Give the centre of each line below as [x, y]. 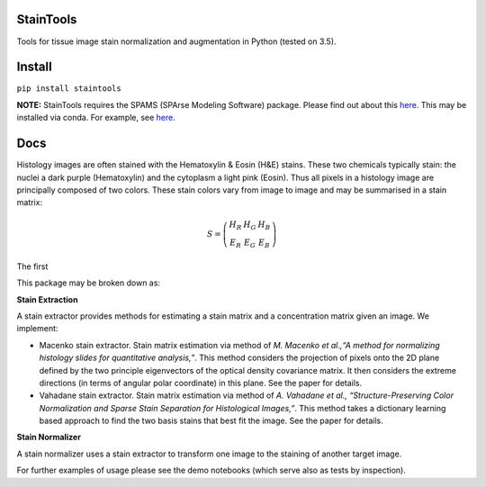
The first [32, 266]
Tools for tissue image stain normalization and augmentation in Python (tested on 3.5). [176, 41]
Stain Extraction [47, 299]
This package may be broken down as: [89, 283]
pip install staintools [69, 89]
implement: [37, 329]
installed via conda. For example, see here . [96, 118]
